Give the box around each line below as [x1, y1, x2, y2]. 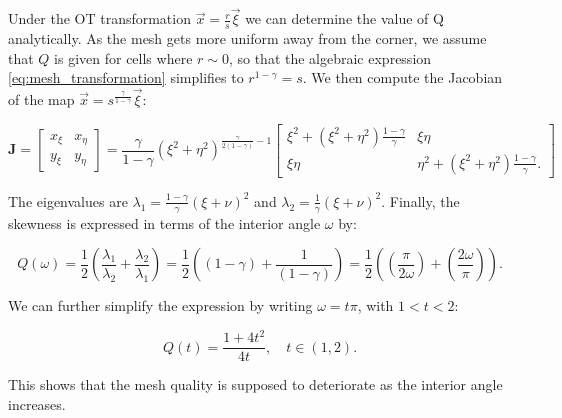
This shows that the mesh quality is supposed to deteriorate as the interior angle [8, 374, 503, 395]
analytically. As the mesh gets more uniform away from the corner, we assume [8, 28, 487, 49]
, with [357, 295, 394, 316]
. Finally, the [381, 190, 460, 211]
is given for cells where [54, 47, 193, 68]
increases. [8, 393, 66, 414]
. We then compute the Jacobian [302, 67, 503, 88]
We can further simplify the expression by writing [8, 295, 313, 316]
